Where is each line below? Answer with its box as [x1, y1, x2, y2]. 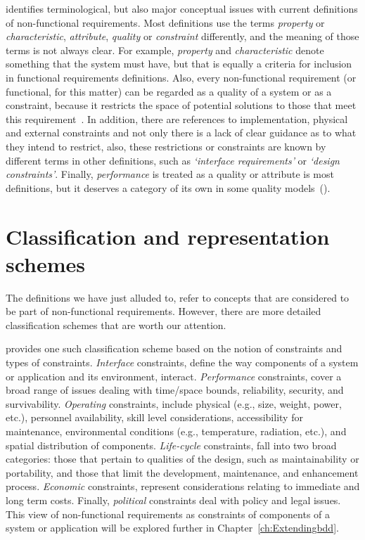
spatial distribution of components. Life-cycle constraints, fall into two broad [6, 437, 337, 452]
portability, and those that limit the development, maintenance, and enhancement [6, 465, 359, 480]
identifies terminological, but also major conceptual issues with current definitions [6, 1, 358, 15]
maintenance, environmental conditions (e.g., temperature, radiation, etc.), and [6, 423, 347, 438]
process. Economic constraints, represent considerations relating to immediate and [6, 479, 360, 494]
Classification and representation [6, 221, 330, 250]
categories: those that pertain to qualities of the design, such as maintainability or [6, 451, 359, 466]
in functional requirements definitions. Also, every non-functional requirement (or [6, 70, 357, 84]
